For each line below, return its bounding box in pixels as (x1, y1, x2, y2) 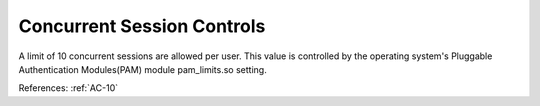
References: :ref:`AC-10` (18, 82, 119, 94)
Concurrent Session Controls (18, 15, 266, 37)
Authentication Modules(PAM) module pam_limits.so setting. (18, 63, 267, 75)
